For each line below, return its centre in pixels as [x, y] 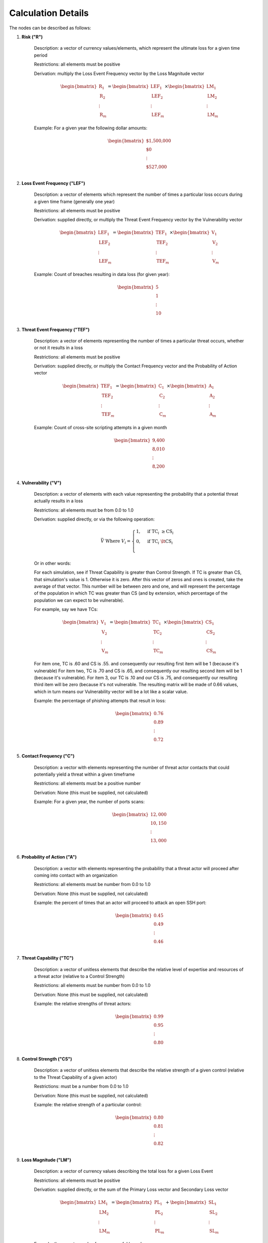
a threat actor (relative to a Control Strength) [79, 976]
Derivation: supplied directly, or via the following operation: [94, 519]
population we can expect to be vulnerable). [79, 600]
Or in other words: [53, 563]
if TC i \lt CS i [160, 542]
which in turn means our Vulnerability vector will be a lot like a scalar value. [111, 692]
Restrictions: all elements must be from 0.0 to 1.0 [84, 510]
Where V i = [118, 542]
